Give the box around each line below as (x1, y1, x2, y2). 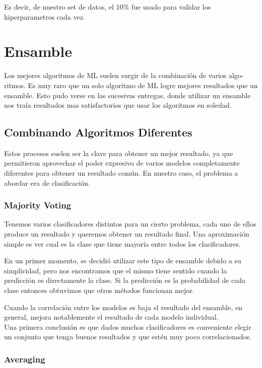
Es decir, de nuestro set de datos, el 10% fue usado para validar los (4, 2, 211, 12)
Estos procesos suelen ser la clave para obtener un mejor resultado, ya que (4, 148, 233, 158)
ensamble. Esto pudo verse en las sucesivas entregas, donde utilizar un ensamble (4, 90, 251, 100)
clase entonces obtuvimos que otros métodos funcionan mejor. (4, 285, 194, 296)
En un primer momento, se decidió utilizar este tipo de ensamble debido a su (4, 255, 241, 266)
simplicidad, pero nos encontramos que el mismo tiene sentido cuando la (4, 265, 227, 275)
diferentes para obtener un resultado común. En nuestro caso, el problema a (4, 168, 238, 178)
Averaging (4, 352, 45, 365)
